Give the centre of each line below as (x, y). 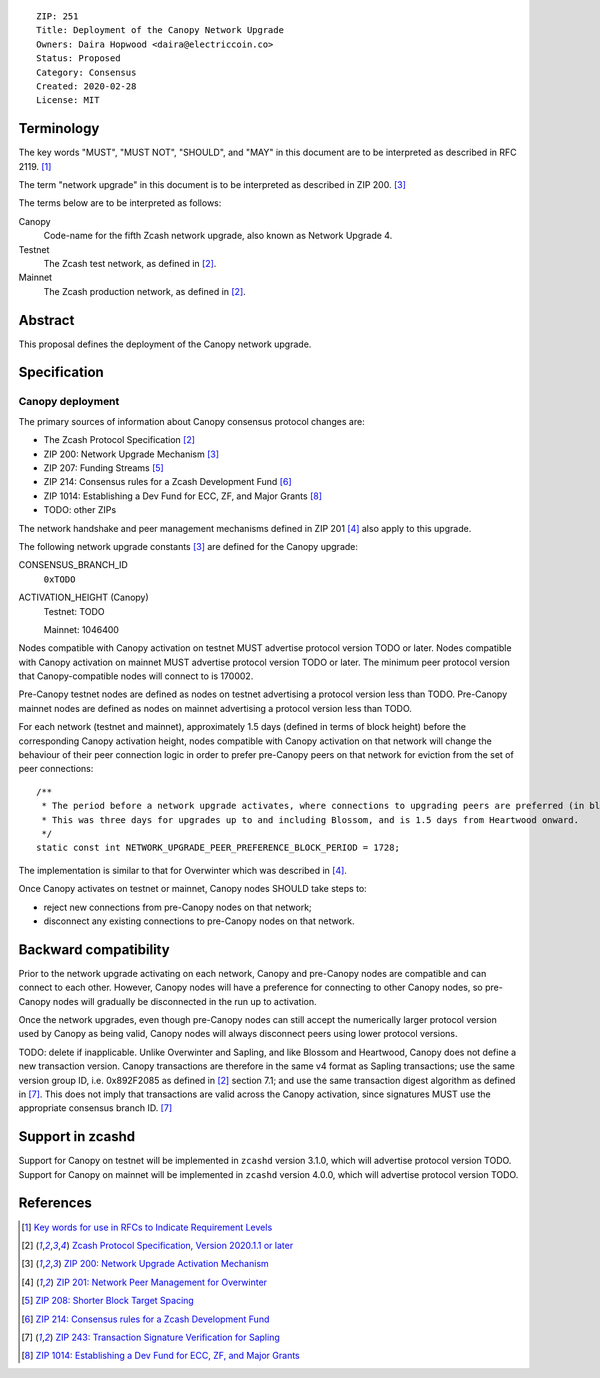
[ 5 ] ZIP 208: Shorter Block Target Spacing (107, 1301)
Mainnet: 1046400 (81, 629)
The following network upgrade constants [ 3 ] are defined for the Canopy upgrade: (188, 546)
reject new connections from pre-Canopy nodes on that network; (177, 907)
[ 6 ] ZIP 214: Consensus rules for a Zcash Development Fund (145, 1319)
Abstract (46, 320)
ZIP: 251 (57, 16)
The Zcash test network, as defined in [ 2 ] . (130, 263)
